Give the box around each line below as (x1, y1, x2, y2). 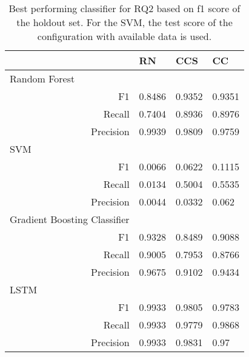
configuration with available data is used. (37, 29, 212, 43)
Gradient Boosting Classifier (10, 212, 130, 226)
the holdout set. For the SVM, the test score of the (16, 15, 233, 29)
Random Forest (10, 72, 75, 85)
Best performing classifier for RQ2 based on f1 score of (8, 1, 241, 15)
